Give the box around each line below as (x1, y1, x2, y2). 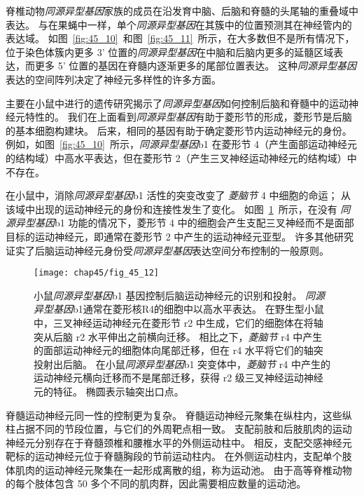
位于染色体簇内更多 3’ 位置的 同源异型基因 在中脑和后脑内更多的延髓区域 (6, 44, 334, 59)
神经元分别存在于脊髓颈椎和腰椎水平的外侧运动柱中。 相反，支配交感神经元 (6, 435, 352, 449)
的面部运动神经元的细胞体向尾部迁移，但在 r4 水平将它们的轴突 (34, 343, 323, 358)
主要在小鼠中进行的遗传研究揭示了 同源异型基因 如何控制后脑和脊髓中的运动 (6, 95, 349, 110)
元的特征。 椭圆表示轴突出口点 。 (34, 384, 184, 398)
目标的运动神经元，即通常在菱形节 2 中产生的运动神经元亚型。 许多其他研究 (6, 229, 353, 243)
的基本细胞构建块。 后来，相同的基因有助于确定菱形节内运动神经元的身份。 (6, 123, 352, 137)
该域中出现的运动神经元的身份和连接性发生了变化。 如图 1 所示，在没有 (6, 201, 337, 216)
